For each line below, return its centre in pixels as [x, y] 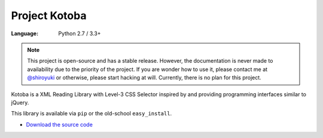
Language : [25, 33]
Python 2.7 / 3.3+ [80, 33]
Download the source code [59, 124]
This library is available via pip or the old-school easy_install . [92, 114]
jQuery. [20, 102]
